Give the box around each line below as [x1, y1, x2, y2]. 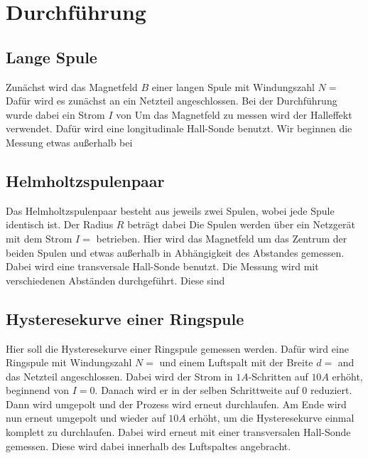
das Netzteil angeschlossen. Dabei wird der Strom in [6, 368, 233, 383]
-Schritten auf [248, 368, 308, 383]
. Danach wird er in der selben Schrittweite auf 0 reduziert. [94, 383, 352, 398]
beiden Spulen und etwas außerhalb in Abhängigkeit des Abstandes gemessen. [6, 245, 345, 260]
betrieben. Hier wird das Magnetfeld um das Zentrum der [96, 230, 347, 245]
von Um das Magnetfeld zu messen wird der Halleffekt [116, 107, 352, 122]
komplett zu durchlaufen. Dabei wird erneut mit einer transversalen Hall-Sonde [6, 425, 351, 440]
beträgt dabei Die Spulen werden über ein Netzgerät [127, 217, 355, 232]
